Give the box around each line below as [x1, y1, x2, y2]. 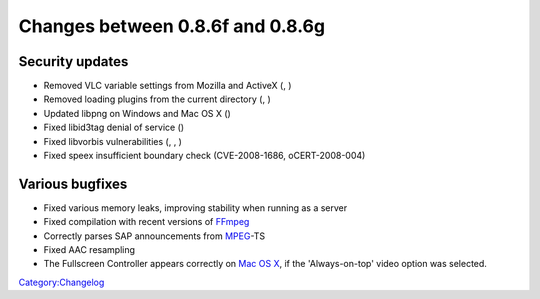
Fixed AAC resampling [43, 244, 135, 256]
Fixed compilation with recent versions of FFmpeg [43, 216, 250, 228]
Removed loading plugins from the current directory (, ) [43, 93, 271, 105]
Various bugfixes [18, 175, 128, 192]
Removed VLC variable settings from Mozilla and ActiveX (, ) [43, 80, 292, 92]
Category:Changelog [18, 276, 105, 288]
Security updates [18, 53, 129, 70]
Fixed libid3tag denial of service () [43, 121, 185, 134]
